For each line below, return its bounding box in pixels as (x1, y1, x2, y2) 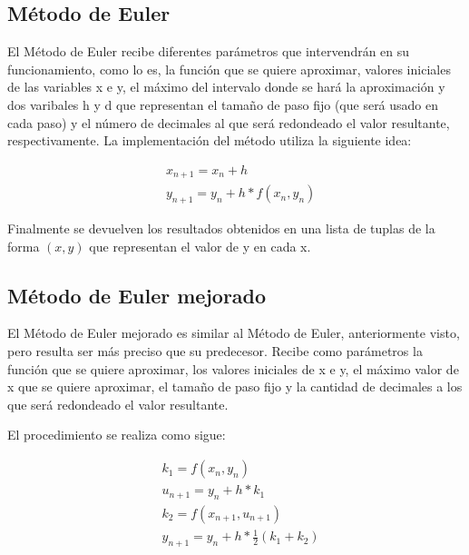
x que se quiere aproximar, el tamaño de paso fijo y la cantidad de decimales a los (7, 377, 463, 396)
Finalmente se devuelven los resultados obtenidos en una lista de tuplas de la (7, 219, 435, 238)
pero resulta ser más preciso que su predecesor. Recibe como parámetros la (7, 342, 423, 361)
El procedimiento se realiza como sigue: (7, 425, 226, 444)
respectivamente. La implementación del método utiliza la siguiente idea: (7, 131, 412, 150)
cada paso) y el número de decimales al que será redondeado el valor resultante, (7, 113, 450, 132)
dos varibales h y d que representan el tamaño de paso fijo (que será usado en (7, 94, 439, 114)
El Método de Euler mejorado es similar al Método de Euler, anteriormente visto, (7, 323, 460, 342)
